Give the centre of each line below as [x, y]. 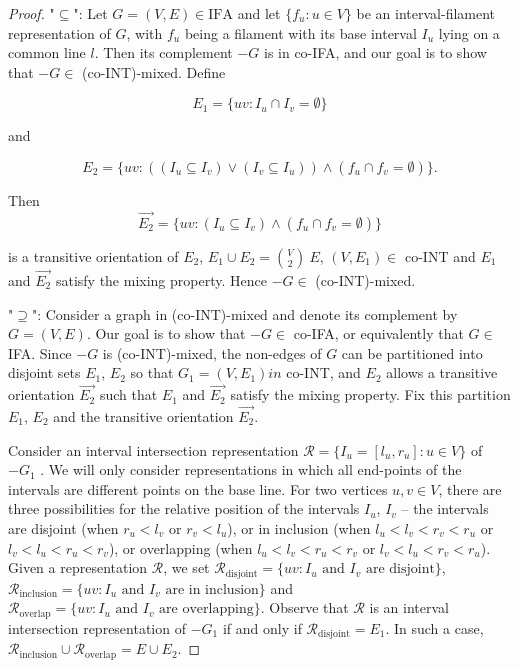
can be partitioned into [412, 352]
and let [259, 13]
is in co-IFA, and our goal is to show [375, 52]
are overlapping [206, 609]
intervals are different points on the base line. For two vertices [198, 488]
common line [47, 52]
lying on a [469, 32]
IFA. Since [40, 352]
